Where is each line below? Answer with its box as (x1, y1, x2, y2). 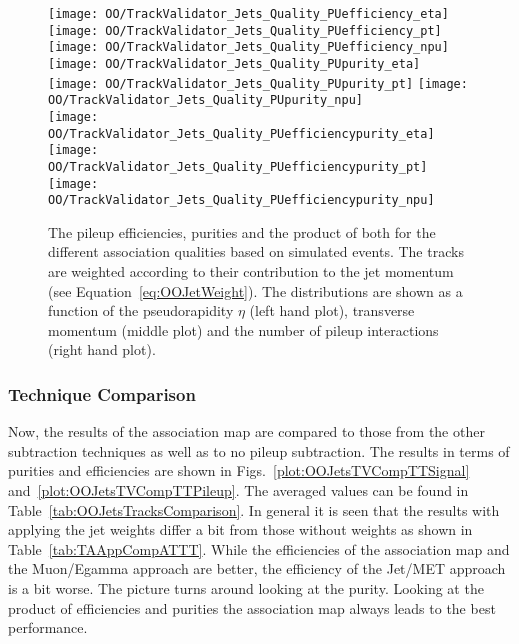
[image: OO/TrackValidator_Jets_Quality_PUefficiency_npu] (48, 40, 449, 55)
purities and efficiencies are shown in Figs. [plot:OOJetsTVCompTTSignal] (8, 460, 470, 481)
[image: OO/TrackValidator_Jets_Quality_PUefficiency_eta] (48, 7, 449, 21)
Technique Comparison (8, 381, 196, 406)
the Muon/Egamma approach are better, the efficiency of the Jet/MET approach (8, 558, 506, 579)
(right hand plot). (48, 339, 156, 360)
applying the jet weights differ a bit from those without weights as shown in (8, 519, 473, 540)
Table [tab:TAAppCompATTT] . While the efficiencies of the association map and (8, 538, 510, 559)
